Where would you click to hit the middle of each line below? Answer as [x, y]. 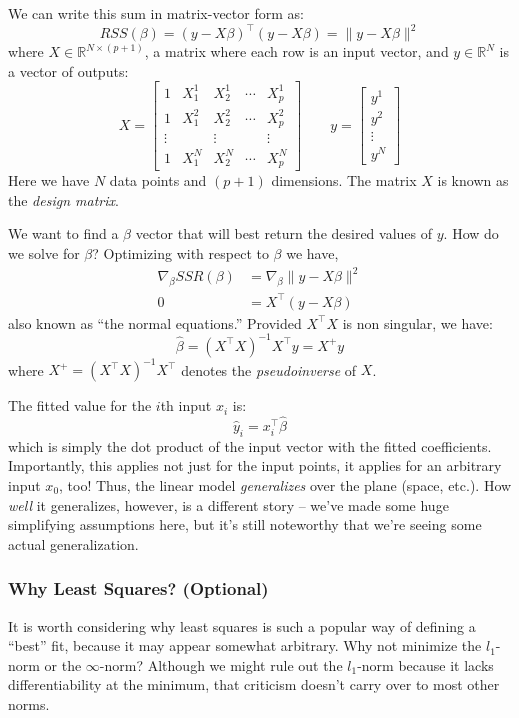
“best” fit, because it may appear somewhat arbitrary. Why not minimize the [245, 645]
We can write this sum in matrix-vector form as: [156, 13]
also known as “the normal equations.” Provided [155, 322]
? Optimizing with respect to [180, 253]
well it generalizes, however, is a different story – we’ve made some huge [228, 504]
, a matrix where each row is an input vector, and [296, 51]
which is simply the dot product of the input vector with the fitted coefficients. [250, 445]
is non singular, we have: [417, 322]
